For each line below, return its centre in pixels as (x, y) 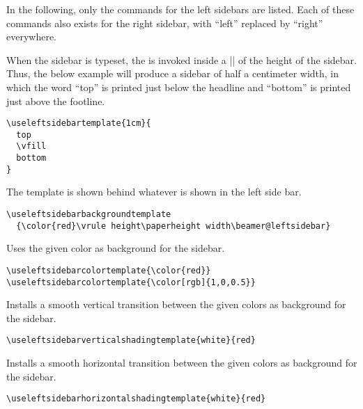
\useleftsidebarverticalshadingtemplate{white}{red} (131, 340)
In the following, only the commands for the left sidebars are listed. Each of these (180, 9)
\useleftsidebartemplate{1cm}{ (79, 123)
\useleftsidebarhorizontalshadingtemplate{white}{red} (136, 399)
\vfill (31, 146)
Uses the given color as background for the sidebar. (116, 248)
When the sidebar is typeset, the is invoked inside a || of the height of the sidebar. (181, 59)
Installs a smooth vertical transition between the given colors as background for (176, 304)
